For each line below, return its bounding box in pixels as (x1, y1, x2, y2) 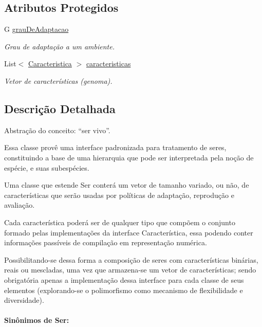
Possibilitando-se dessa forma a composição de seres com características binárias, (4, 254, 258, 265)
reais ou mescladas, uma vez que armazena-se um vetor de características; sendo (4, 264, 256, 275)
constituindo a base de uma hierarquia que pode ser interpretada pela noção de (4, 152, 254, 162)
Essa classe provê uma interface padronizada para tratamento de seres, (4, 142, 227, 153)
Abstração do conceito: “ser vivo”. (4, 124, 110, 135)
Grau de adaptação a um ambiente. (4, 41, 115, 51)
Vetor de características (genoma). (4, 75, 113, 86)
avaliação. (4, 199, 35, 210)
